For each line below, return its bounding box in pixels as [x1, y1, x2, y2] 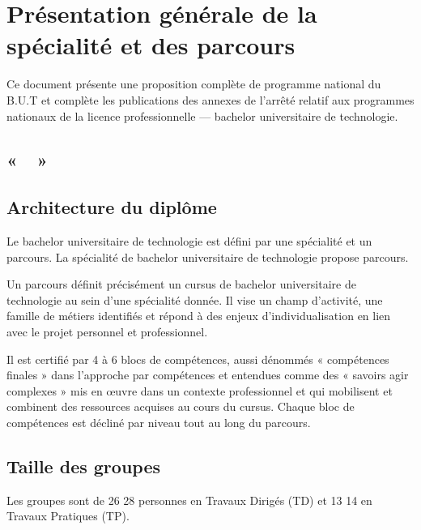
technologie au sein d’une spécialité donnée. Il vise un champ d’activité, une [6, 291, 383, 308]
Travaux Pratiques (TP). [6, 507, 130, 524]
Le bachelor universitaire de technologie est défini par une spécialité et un [6, 233, 372, 250]
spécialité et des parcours [6, 28, 296, 62]
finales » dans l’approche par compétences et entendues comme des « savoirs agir [6, 366, 409, 383]
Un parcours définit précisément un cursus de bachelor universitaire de [6, 276, 356, 293]
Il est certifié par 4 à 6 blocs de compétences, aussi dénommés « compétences [6, 350, 389, 367]
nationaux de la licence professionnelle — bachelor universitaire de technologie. [6, 107, 398, 124]
